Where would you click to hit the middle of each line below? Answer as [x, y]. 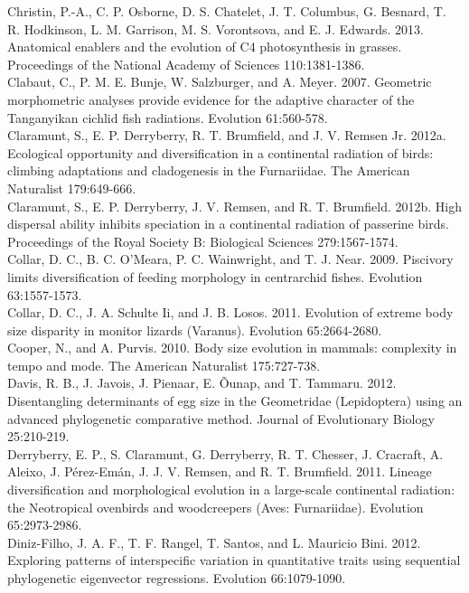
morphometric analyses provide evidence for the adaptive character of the [211, 99]
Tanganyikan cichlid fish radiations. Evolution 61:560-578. [168, 117]
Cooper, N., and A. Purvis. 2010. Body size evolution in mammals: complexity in [232, 348]
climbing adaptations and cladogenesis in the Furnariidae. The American [209, 170]
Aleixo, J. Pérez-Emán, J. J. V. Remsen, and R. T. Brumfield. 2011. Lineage [220, 471]
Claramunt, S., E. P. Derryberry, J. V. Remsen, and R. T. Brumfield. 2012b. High [235, 206]
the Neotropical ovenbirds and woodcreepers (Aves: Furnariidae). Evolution [216, 507]
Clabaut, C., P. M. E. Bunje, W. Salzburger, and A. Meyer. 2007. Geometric [220, 82]
